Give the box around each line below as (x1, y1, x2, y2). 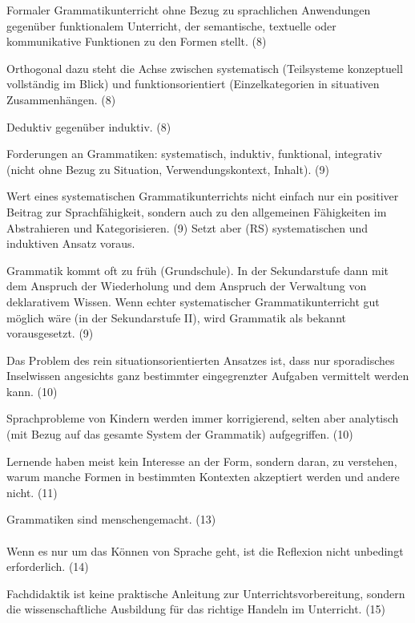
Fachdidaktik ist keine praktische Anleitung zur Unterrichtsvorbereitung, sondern (6, 585, 405, 601)
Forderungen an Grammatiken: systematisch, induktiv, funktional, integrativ (6, 145, 382, 162)
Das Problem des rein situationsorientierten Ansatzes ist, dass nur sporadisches (6, 351, 395, 368)
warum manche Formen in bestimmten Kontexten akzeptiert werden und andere (6, 468, 400, 485)
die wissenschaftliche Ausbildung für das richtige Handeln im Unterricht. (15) (6, 601, 386, 617)
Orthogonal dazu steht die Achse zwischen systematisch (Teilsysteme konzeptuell (6, 59, 403, 76)
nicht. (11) (6, 483, 58, 500)
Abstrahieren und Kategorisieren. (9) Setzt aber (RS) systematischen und (6, 219, 369, 236)
